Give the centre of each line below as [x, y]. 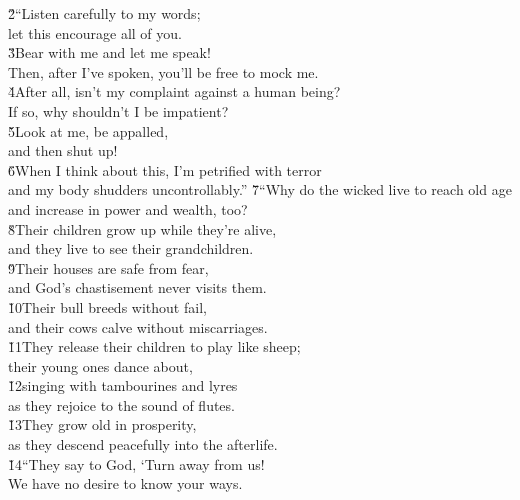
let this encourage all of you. [95, 32]
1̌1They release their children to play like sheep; [154, 346]
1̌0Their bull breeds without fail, [107, 306]
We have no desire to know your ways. [125, 483]
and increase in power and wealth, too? [128, 208]
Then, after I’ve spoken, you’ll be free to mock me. [163, 71]
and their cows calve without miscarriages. [138, 326]
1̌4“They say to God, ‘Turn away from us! [136, 463]
